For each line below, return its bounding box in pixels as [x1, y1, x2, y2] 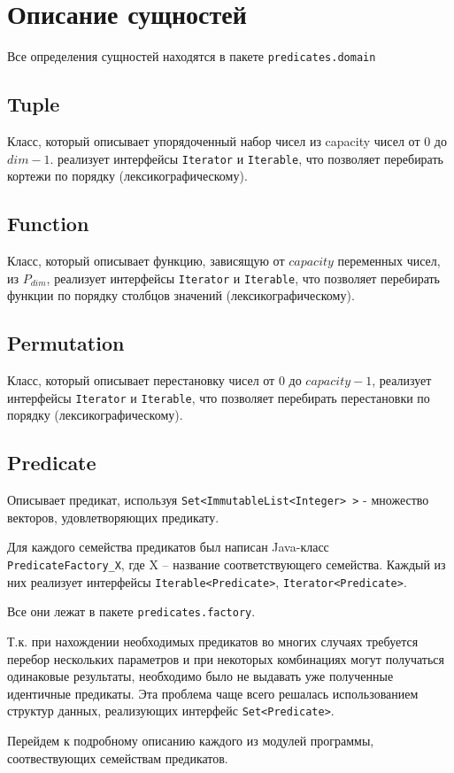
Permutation [7, 329, 125, 357]
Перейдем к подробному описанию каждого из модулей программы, [7, 730, 374, 749]
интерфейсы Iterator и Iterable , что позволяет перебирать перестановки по [7, 388, 430, 406]
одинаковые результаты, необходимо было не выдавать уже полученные [7, 667, 394, 685]
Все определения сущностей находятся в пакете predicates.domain [7, 47, 376, 66]
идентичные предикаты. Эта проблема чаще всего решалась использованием [7, 684, 419, 702]
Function [7, 210, 89, 237]
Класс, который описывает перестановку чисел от [7, 371, 275, 390]
